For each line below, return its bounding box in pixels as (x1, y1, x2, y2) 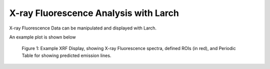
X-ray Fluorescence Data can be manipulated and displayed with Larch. (9, 25, 157, 31)
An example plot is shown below (9, 34, 76, 40)
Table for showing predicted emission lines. (21, 52, 111, 58)
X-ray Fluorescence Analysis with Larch (9, 7, 179, 18)
